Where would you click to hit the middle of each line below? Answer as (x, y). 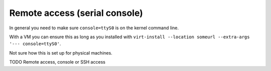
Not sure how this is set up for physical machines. (61, 53)
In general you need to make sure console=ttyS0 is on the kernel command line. (94, 28)
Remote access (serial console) (76, 13)
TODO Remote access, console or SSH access (57, 62)
